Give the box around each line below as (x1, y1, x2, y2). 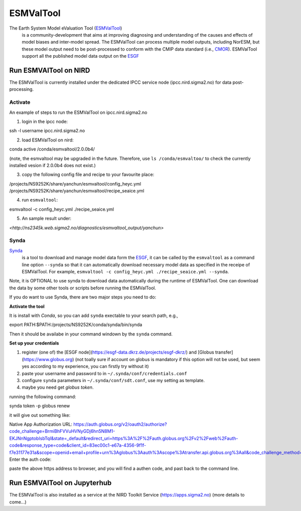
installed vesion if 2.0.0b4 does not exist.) (9, 162, 96, 168)
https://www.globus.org (23, 356, 73, 362)
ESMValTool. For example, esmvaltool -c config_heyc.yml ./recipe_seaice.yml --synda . (22, 268, 229, 274)
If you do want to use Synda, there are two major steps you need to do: (9, 294, 157, 300)
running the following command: (9, 394, 76, 400)
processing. (9, 86, 34, 92)
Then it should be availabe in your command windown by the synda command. (9, 331, 173, 337)
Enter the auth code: (9, 456, 52, 462)
